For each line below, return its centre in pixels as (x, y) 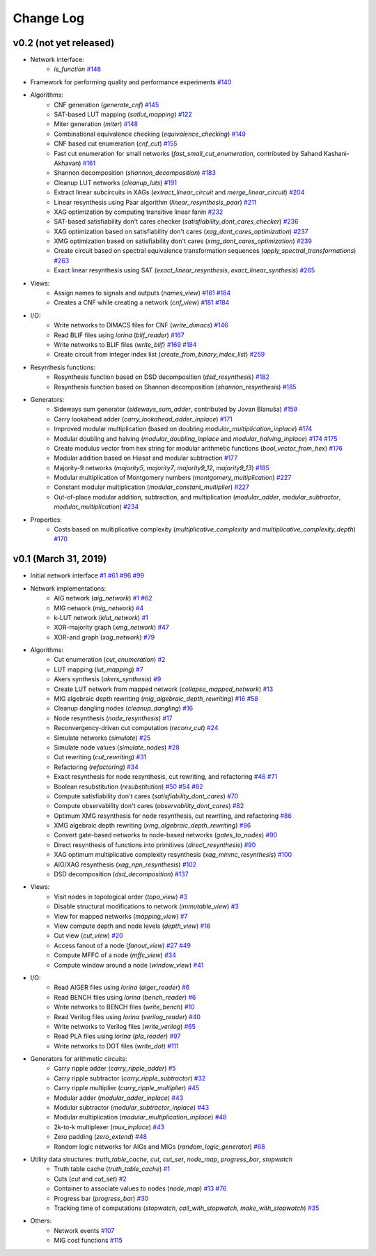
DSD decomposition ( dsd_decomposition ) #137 (121, 874)
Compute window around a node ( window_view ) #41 (129, 965)
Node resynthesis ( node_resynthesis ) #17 (113, 718)
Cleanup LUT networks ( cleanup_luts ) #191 (116, 183)
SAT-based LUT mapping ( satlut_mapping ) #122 (123, 114)
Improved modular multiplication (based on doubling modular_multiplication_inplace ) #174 (183, 429)
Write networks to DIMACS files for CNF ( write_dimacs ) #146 (141, 325)
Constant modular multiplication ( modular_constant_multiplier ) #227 (152, 487)
